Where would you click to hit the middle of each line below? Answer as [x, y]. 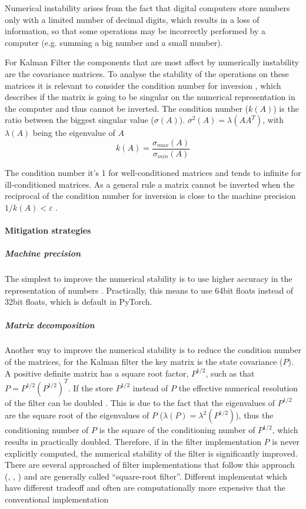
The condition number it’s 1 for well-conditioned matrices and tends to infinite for [153, 172]
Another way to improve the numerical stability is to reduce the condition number [153, 350]
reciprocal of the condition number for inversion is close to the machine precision [150, 196]
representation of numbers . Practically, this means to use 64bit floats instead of [149, 290]
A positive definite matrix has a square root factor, [97, 373]
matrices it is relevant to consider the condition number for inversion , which [143, 85]
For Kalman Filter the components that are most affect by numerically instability [152, 62]
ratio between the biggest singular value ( [79, 120]
